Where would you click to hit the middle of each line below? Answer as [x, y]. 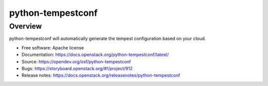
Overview [26, 26]
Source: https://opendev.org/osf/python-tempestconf [76, 61]
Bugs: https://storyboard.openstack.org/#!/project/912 [77, 68]
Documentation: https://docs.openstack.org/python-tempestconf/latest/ [95, 55]
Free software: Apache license [53, 47]
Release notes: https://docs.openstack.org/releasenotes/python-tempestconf [101, 75]
